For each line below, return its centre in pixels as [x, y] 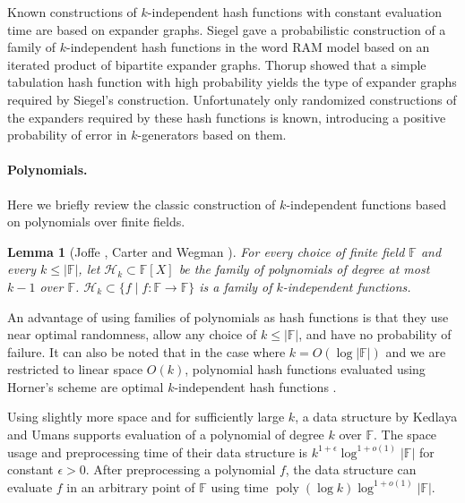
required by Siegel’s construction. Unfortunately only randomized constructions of [232, 99]
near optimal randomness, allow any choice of [132, 334]
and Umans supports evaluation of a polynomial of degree [166, 435]
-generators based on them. [212, 135]
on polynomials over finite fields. [96, 222]
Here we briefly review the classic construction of [142, 204]
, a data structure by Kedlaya [376, 417]
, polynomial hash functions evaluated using [305, 369]
